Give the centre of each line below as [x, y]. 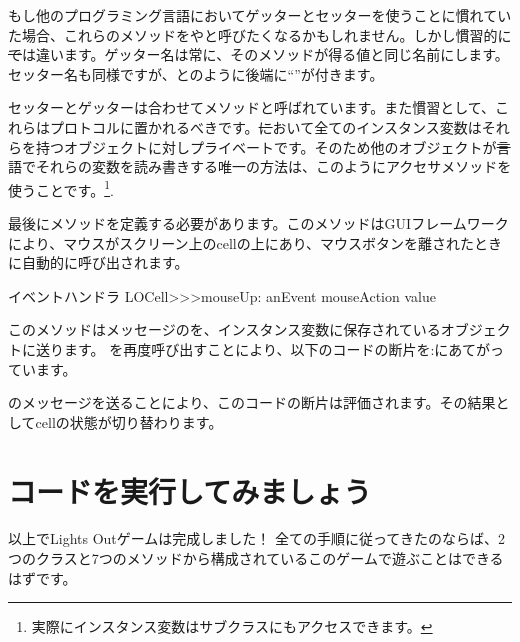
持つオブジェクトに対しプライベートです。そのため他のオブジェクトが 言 [273, 146]
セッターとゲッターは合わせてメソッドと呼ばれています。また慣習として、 [252, 107]
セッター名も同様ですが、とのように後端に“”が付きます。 [196, 73]
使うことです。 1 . [61, 188]
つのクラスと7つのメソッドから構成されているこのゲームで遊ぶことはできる [256, 558]
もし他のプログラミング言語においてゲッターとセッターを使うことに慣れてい [260, 15]
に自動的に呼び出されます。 [98, 262]
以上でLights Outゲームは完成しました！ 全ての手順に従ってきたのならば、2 [256, 538]
